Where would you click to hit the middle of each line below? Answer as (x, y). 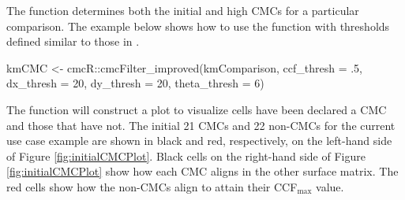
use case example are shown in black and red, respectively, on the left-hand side (199, 141)
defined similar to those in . (73, 41)
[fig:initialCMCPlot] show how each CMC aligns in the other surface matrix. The (202, 171)
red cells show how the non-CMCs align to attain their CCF (152, 186)
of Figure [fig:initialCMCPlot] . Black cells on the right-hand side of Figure (186, 156)
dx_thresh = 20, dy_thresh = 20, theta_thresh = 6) (135, 83)
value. (330, 186)
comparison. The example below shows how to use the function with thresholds (198, 26)
